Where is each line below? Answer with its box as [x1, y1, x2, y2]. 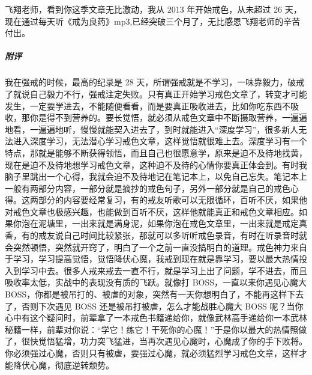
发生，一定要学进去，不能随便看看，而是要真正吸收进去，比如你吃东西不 [5, 99, 290, 112]
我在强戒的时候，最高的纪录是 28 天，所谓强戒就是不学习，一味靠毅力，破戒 [5, 76, 305, 88]
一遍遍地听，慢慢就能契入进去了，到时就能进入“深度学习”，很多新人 [29, 123, 299, 135]
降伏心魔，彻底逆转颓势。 [13, 358, 114, 371]
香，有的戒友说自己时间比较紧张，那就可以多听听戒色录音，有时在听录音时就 [5, 229, 307, 242]
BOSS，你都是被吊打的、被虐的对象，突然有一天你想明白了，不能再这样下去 [5, 288, 304, 300]
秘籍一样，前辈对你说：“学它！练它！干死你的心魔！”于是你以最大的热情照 [5, 323, 299, 335]
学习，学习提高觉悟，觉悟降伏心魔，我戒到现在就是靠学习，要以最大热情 [13, 252, 299, 265]
